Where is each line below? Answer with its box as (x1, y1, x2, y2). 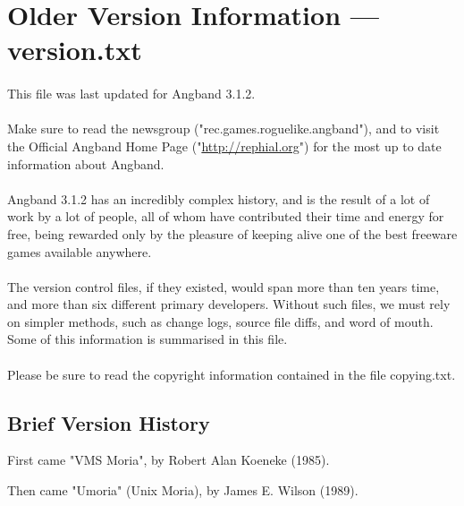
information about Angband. (7, 154, 165, 173)
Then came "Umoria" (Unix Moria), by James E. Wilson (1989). (7, 481, 359, 500)
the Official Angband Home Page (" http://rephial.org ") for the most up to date (7, 136, 442, 155)
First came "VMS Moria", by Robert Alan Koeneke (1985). (7, 450, 330, 469)
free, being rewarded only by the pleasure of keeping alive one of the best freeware (7, 224, 458, 243)
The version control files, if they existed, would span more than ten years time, (7, 277, 440, 296)
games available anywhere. (7, 242, 152, 261)
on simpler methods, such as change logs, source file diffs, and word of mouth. (7, 312, 434, 330)
